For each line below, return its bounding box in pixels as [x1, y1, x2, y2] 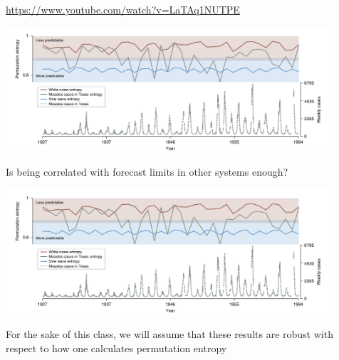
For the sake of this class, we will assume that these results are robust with [6, 327, 333, 342]
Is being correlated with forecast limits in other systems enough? [6, 164, 288, 179]
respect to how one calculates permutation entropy [6, 340, 227, 355]
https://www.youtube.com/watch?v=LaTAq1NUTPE [6, 2, 240, 16]
